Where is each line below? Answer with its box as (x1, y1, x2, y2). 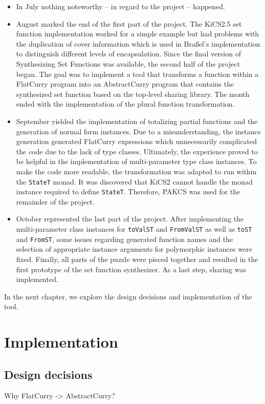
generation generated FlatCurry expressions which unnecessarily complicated (16, 136, 257, 147)
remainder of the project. (16, 196, 95, 207)
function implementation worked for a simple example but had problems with (16, 28, 259, 39)
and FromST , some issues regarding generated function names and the (16, 233, 233, 244)
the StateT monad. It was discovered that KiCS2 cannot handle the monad (16, 176, 253, 187)
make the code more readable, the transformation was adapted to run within (16, 166, 257, 176)
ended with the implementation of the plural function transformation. (16, 98, 235, 109)
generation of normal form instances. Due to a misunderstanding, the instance (16, 126, 261, 136)
